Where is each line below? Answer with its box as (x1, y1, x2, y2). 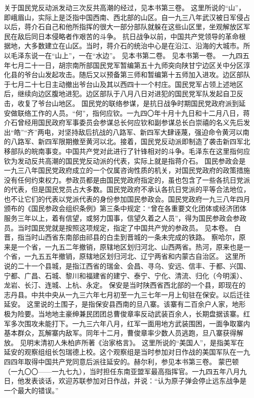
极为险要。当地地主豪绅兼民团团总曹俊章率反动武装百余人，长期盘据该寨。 (4, 309, 243, 318)
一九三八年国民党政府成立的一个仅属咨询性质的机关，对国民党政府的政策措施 (4, 165, 250, 175)
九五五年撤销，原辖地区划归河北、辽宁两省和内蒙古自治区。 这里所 (31, 251, 246, 261)
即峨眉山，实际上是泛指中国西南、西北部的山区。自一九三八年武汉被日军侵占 (4, 12, 250, 22)
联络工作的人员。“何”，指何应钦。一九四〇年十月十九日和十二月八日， (17, 107, 243, 118)
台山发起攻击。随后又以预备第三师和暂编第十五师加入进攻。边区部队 (31, 69, 250, 80)
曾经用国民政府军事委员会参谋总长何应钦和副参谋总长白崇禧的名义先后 (17, 117, 243, 127)
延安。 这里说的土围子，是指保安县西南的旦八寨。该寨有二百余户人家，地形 (4, 299, 246, 309)
